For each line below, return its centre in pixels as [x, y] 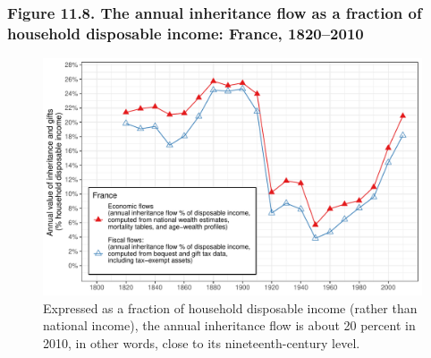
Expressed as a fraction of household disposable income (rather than [230, 307]
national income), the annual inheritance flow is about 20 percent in [229, 325]
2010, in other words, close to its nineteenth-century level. [202, 342]
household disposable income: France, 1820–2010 [186, 33]
